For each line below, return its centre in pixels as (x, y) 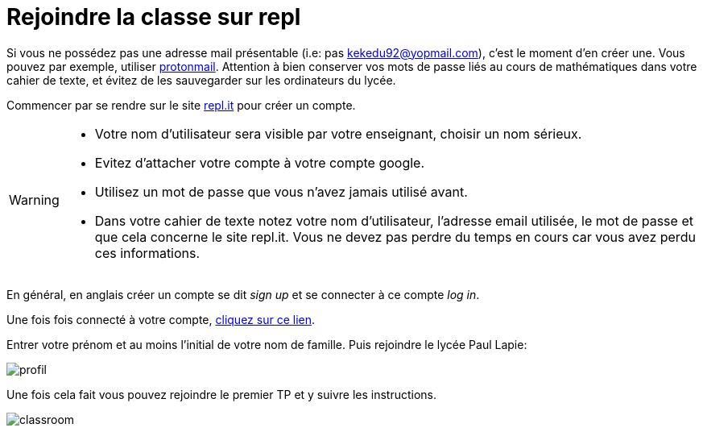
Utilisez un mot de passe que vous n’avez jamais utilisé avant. (281, 191)
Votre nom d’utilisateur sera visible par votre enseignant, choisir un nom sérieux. (338, 133)
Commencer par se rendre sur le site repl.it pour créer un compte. (181, 105)
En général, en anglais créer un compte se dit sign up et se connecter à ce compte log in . (243, 294)
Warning (34, 199)
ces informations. (147, 253)
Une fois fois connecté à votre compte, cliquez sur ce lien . (161, 319)
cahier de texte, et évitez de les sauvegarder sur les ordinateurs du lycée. (201, 80)
